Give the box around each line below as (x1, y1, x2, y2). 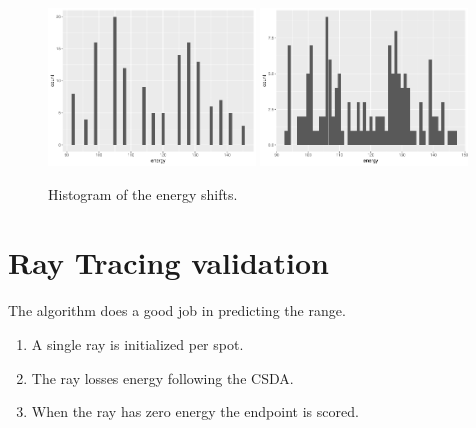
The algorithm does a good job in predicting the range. (8, 300, 346, 321)
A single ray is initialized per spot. (31, 333, 244, 354)
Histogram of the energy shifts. (48, 183, 238, 204)
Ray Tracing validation (8, 242, 329, 283)
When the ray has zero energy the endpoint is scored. (31, 401, 359, 422)
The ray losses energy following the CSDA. (31, 367, 294, 388)
